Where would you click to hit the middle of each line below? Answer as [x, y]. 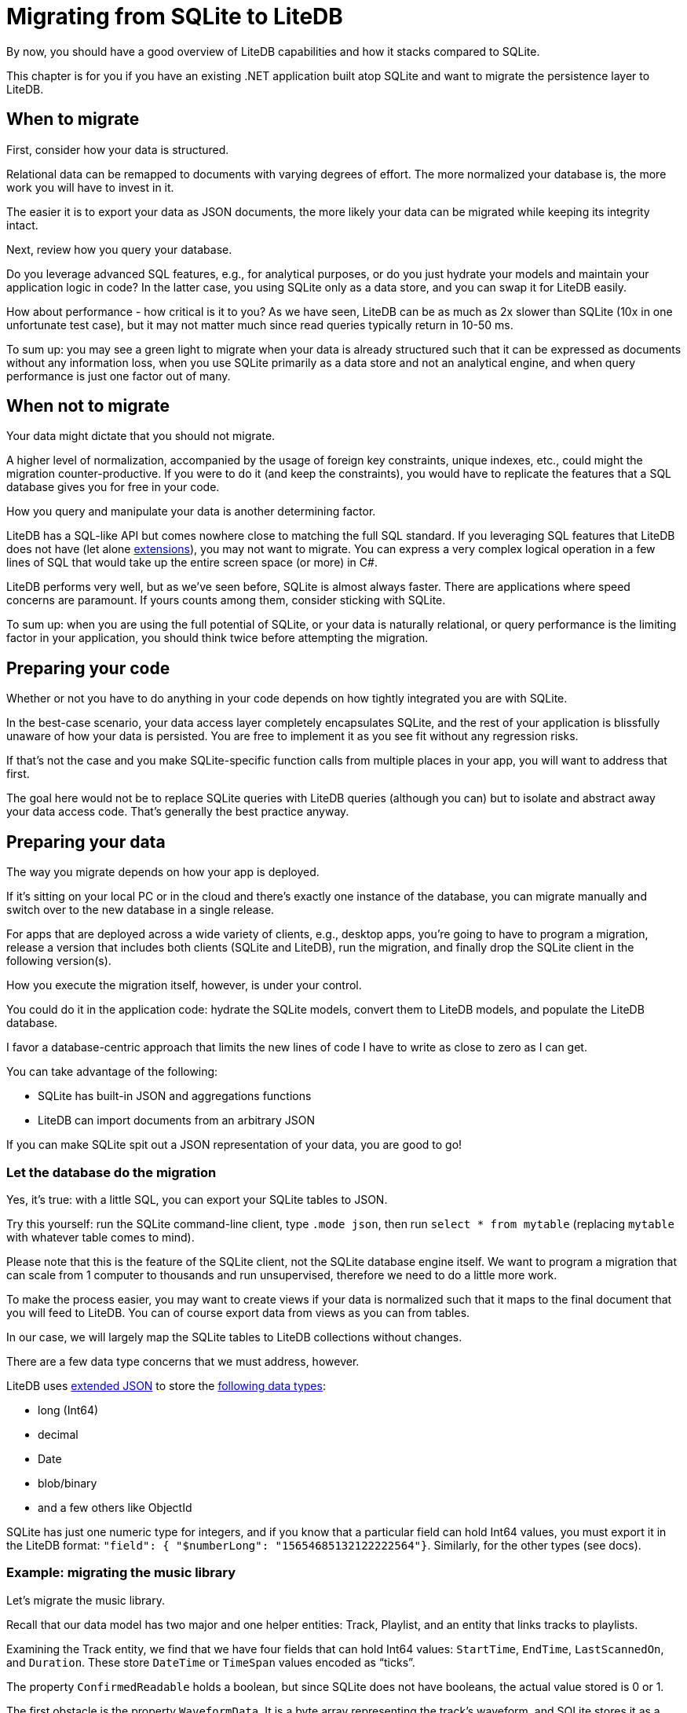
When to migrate [73, 119]
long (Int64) [68, 1410]
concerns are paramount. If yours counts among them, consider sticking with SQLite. [226, 600]
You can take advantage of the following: [112, 1072]
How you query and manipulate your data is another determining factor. [191, 512]
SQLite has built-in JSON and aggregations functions [175, 1096]
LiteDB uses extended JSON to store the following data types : [166, 1385]
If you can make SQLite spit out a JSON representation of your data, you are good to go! [234, 1145]
